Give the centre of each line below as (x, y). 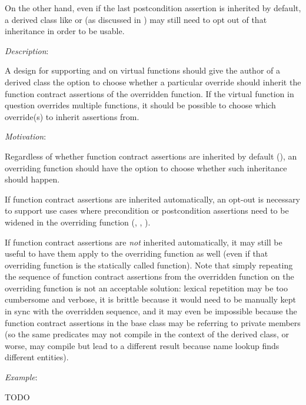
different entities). (37, 357)
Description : (27, 50)
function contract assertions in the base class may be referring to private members (153, 322)
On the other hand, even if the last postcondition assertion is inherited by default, (153, 8)
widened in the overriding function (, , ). (78, 222)
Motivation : (26, 136)
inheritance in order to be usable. (65, 31)
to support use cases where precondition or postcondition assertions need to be (147, 210)
